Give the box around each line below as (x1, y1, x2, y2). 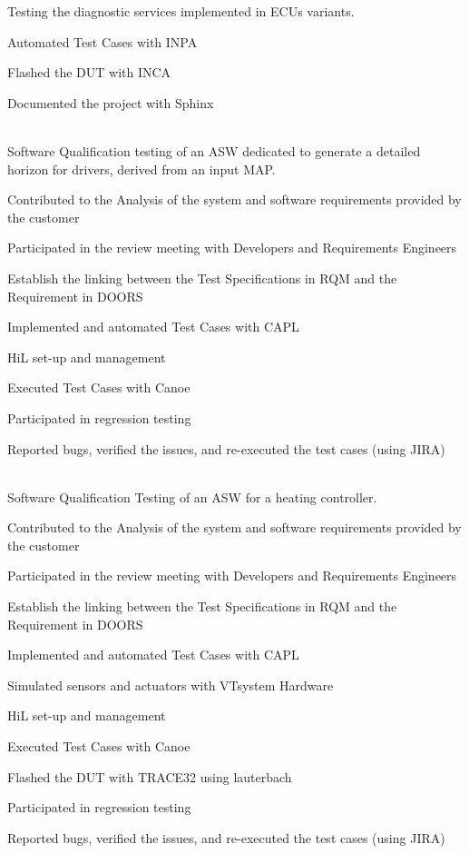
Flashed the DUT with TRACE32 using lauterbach (7, 767, 292, 786)
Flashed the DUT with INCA (7, 63, 171, 82)
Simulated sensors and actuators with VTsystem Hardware (7, 675, 334, 694)
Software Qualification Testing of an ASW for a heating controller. (7, 487, 377, 506)
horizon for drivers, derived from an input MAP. (7, 159, 276, 178)
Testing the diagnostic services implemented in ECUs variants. (7, 2, 355, 20)
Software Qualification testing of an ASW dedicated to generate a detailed (7, 141, 421, 160)
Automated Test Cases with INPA (7, 32, 198, 51)
